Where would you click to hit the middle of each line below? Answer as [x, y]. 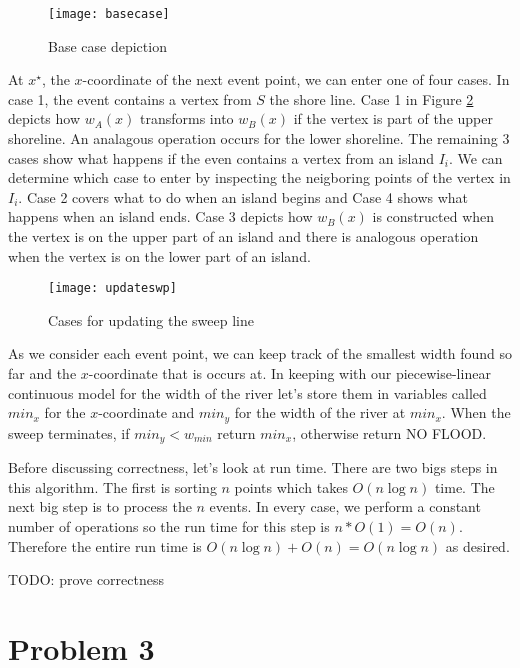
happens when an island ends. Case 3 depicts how [160, 216]
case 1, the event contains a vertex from [130, 98]
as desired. [477, 545]
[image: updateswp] [112, 288]
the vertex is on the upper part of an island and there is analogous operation [243, 236]
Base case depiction [107, 45]
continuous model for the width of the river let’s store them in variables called [247, 392]
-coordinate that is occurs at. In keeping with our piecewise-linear [289, 373]
